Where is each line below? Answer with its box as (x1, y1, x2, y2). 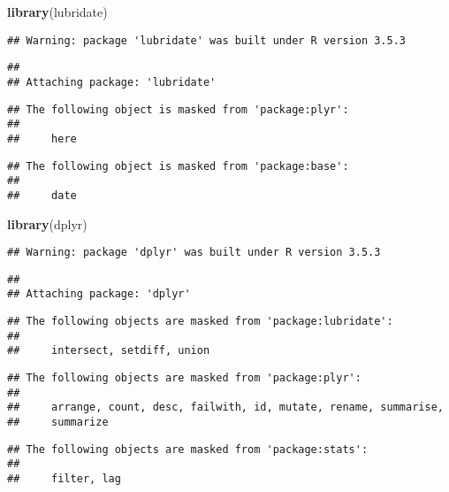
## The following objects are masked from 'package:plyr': (7, 372, 361, 385)
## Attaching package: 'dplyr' (7, 288, 191, 301)
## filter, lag (7, 472, 121, 485)
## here (7, 132, 77, 145)
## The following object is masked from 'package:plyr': (7, 103, 349, 116)
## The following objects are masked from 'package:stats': (7, 442, 369, 456)
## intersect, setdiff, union (7, 344, 210, 357)
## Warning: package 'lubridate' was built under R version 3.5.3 (7, 34, 407, 47)
